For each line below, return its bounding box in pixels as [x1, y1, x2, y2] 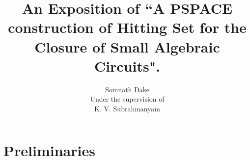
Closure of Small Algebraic [34, 36, 220, 56]
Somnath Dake [105, 84, 150, 94]
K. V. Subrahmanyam [94, 103, 160, 113]
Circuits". [94, 55, 161, 76]
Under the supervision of [90, 94, 165, 104]
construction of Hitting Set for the [8, 17, 247, 37]
